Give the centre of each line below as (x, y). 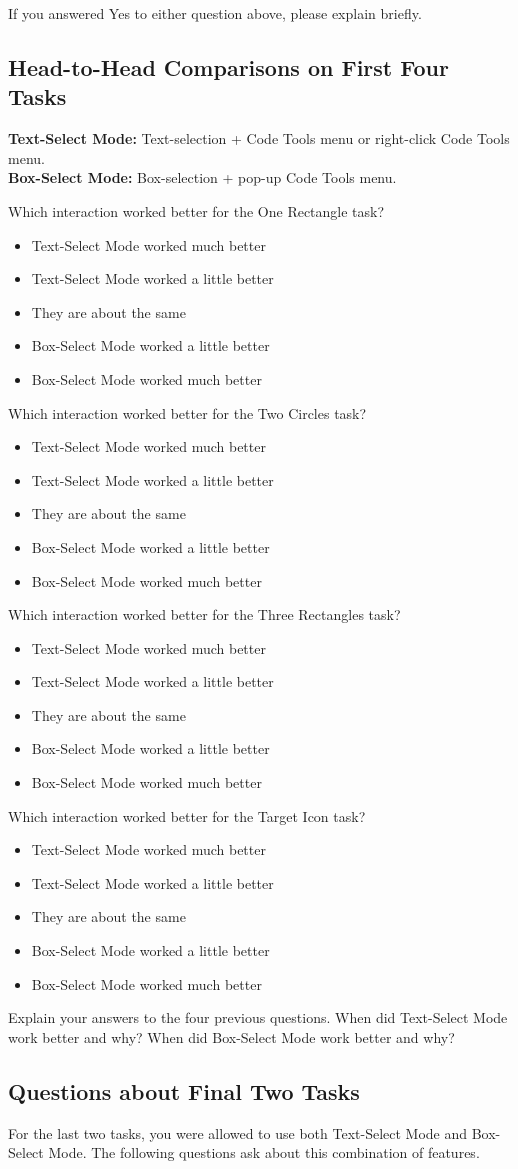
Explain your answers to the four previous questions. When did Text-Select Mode (258, 1017)
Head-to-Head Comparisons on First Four (228, 66)
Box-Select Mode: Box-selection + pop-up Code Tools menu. (202, 177)
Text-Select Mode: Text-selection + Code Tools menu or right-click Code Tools (259, 138)
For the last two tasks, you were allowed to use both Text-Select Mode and (238, 1132)
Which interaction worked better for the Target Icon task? (187, 815)
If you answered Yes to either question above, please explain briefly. (215, 13)
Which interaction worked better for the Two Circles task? (187, 412)
